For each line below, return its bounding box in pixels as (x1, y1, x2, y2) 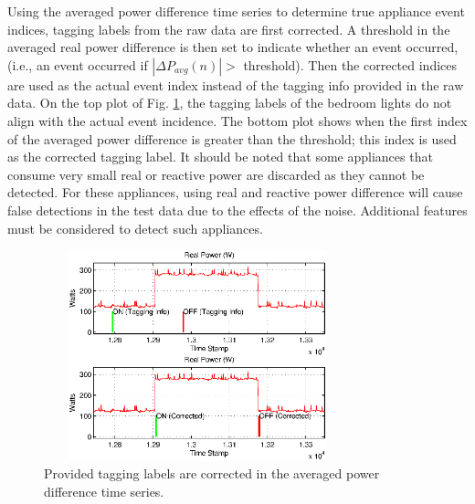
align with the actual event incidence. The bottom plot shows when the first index (7, 110, 468, 130)
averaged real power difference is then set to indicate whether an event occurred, (7, 37, 459, 57)
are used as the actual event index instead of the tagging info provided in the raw (7, 75, 464, 94)
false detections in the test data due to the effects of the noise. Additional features (7, 200, 468, 219)
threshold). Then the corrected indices (243, 55, 458, 74)
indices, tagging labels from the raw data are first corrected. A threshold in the (7, 19, 450, 38)
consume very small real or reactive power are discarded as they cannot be (7, 164, 425, 184)
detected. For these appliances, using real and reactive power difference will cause (7, 183, 463, 202)
